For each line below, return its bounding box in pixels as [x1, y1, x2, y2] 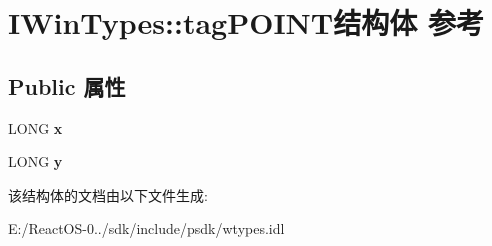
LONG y [8, 151, 63, 172]
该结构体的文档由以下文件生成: [8, 184, 208, 205]
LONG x [8, 117, 63, 138]
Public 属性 [8, 70, 126, 101]
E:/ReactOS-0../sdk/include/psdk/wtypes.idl [8, 218, 285, 239]
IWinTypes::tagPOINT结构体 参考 [8, 2, 484, 43]
